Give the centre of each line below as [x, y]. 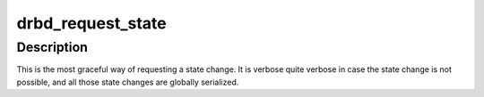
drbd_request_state [91, 23]
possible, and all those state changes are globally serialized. [128, 82]
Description [52, 47]
